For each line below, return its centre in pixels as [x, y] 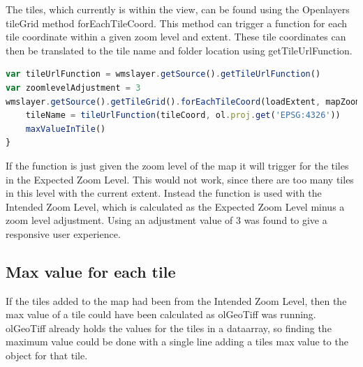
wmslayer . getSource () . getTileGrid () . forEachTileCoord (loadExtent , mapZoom [183, 102]
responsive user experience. [63, 233]
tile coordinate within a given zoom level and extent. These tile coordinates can [176, 37]
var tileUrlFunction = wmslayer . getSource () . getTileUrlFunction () [163, 74]
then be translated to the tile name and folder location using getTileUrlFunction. [179, 50]
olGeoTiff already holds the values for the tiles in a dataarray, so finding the [169, 328]
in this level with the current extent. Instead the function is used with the [164, 193]
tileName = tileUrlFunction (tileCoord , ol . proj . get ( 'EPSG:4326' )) [183, 115]
